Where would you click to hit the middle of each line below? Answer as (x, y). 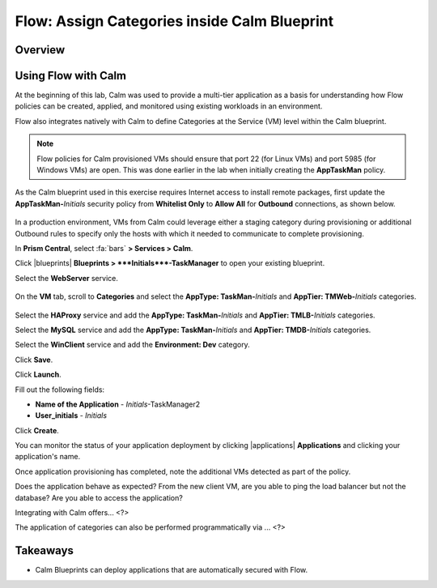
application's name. (48, 457)
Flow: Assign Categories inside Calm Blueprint (174, 21)
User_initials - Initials (71, 415)
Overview (40, 50)
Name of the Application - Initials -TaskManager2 (118, 404)
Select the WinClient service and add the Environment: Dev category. (132, 345)
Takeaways (45, 551)
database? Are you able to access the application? (99, 497)
